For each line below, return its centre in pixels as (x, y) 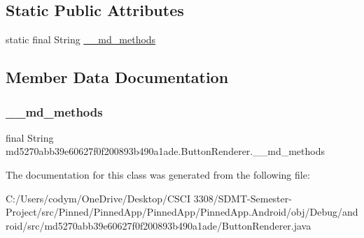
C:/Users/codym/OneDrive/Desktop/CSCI (98, 198)
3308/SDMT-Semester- (243, 198)
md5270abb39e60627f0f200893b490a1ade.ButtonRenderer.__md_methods (165, 151)
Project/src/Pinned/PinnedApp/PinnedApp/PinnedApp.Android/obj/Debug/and (182, 212)
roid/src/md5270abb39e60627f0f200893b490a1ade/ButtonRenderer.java (159, 225)
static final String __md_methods (81, 39)
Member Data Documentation (117, 77)
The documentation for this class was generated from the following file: (158, 174)
